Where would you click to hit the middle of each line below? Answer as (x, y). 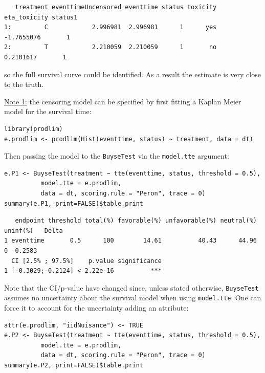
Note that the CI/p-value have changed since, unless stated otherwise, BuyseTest (131, 287)
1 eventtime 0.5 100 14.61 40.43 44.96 (130, 241)
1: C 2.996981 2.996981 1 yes (111, 27)
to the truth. (24, 84)
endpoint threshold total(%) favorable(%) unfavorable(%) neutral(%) (136, 221)
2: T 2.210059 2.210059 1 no (111, 47)
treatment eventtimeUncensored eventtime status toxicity (116, 7)
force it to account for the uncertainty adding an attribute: (96, 308)
